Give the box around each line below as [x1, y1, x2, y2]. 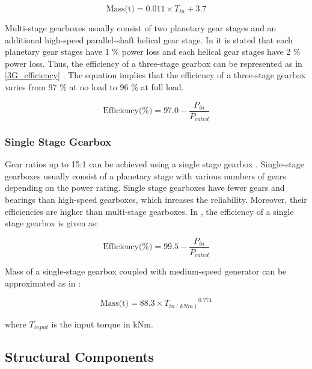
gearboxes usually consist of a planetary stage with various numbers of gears [5, 169, 286, 182]
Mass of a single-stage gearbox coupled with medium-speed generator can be [5, 265, 287, 278]
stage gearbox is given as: [5, 217, 99, 229]
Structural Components [5, 347, 154, 366]
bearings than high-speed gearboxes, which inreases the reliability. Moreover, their [5, 193, 307, 206]
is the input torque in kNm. [51, 317, 153, 330]
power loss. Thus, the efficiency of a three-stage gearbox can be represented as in [5, 57, 302, 69]
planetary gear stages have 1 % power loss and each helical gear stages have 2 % [5, 45, 301, 58]
